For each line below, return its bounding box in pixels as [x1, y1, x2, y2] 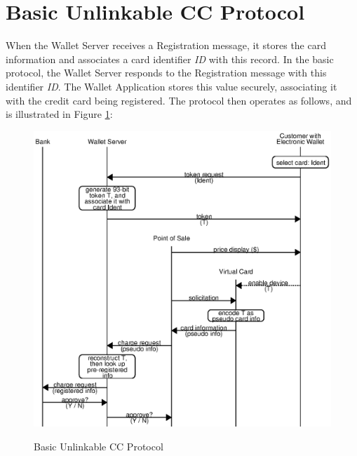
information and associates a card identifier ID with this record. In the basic [6, 51, 334, 66]
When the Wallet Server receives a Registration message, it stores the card [6, 38, 326, 53]
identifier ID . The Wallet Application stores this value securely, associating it [6, 79, 337, 93]
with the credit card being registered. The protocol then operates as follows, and [6, 93, 352, 107]
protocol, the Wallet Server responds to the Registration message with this [6, 65, 327, 80]
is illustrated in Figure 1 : [6, 107, 113, 121]
